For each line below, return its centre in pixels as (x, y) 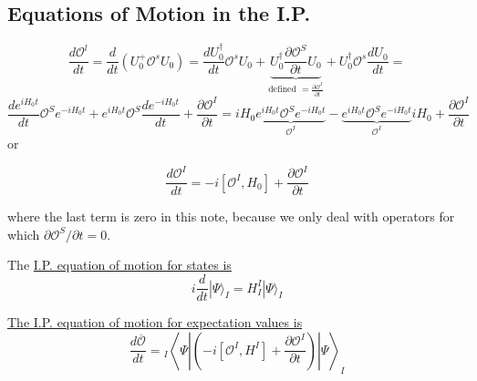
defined (282, 90)
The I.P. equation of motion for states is (119, 265)
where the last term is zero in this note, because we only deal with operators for (231, 216)
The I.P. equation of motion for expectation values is (155, 322)
